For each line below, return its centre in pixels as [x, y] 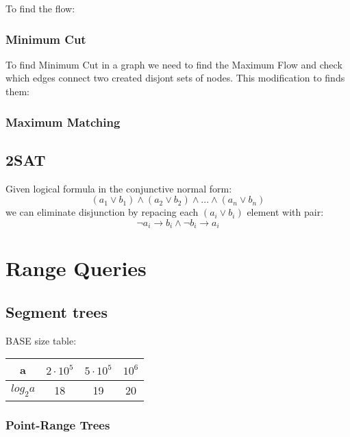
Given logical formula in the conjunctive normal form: [119, 188]
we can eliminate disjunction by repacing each [102, 212]
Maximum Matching [63, 122]
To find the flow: [40, 8]
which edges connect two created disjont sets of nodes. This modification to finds [175, 78]
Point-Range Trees [58, 425]
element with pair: [285, 212]
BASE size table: [41, 340]
